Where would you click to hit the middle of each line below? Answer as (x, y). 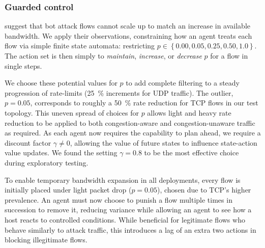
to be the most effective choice (192, 153)
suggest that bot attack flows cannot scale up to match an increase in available (127, 26)
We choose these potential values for (61, 83)
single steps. (23, 65)
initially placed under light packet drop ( (68, 190)
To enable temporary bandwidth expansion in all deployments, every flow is (123, 180)
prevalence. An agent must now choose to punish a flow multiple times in (119, 199)
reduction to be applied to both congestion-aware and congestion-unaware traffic (130, 122)
